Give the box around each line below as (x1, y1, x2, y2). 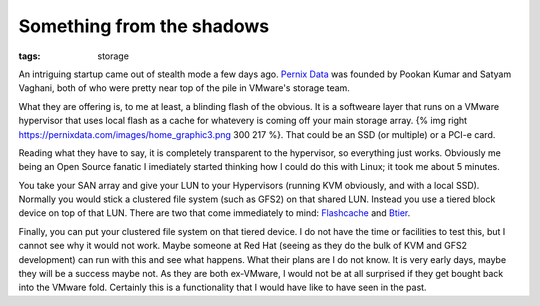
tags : (18, 50, 41, 62)
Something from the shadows (18, 15, 270, 37)
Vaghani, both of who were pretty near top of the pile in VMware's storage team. (18, 82, 350, 94)
